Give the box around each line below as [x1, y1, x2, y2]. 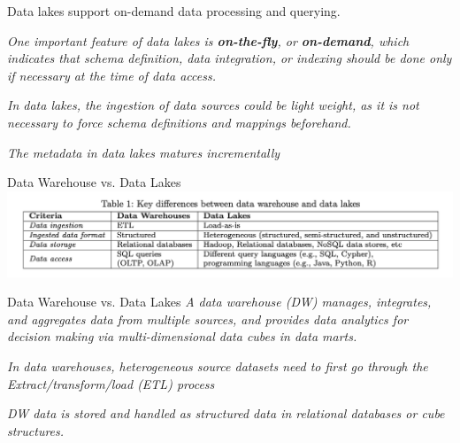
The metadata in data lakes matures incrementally [7, 143, 280, 161]
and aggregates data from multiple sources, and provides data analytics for [7, 309, 409, 328]
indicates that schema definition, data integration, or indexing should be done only [7, 49, 452, 67]
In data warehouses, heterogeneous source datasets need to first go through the [7, 357, 428, 376]
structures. [7, 421, 65, 439]
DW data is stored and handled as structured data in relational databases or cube [7, 404, 445, 423]
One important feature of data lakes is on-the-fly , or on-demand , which [7, 31, 410, 50]
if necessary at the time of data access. [7, 66, 216, 84]
